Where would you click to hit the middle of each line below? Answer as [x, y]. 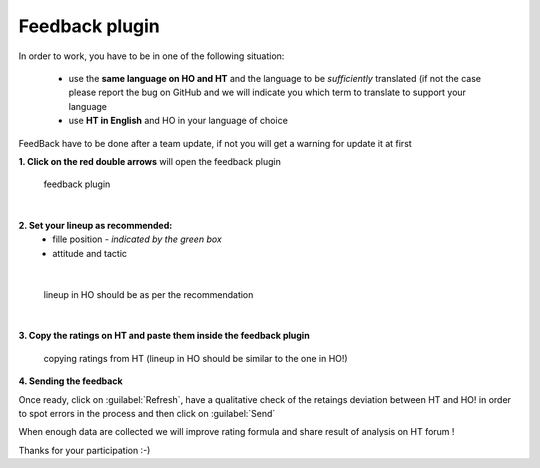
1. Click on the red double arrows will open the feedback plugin [150, 161]
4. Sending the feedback [71, 381]
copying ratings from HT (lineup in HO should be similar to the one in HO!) [196, 358]
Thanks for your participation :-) [84, 450]
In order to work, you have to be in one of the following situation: [151, 56]
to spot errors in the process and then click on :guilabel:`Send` [147, 413]
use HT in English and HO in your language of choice [178, 121]
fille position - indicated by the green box [137, 239]
